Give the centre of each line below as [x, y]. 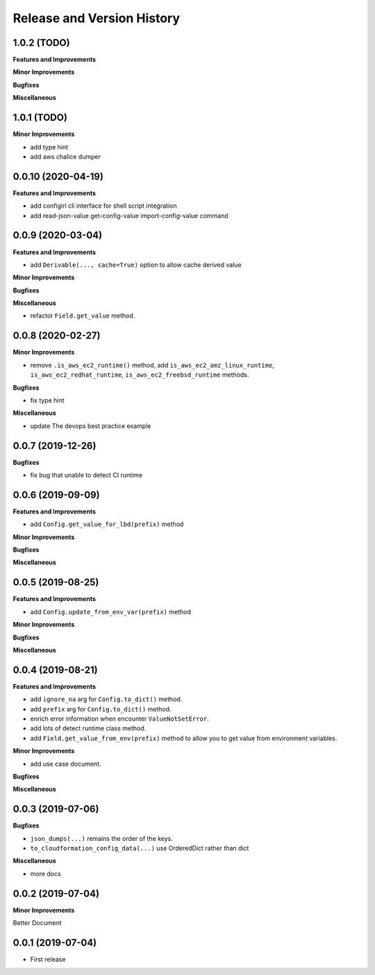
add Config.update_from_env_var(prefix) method [110, 612]
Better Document [37, 923]
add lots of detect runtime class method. [88, 728]
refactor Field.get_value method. [83, 316]
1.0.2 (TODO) [41, 43]
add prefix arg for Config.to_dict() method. [101, 709]
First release [48, 960]
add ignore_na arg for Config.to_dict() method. [106, 699]
